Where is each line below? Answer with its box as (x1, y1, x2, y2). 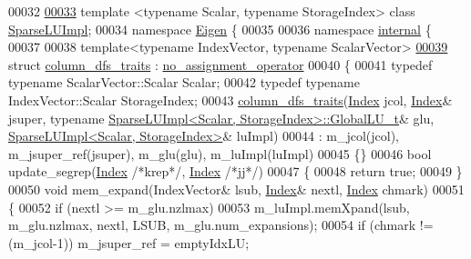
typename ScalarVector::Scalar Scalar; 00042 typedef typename (8, 73, 360, 92)
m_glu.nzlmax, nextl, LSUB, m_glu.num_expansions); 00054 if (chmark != (8, 215, 434, 234)
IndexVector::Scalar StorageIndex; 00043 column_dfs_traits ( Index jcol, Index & (8, 90, 453, 109)
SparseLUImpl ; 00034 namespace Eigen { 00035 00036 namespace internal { (8, 19, 432, 38)
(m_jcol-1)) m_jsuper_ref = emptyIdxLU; (8, 233, 250, 252)
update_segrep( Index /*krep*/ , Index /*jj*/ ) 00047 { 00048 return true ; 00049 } (8, 162, 463, 181)
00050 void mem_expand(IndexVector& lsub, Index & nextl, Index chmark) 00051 (8, 179, 465, 198)
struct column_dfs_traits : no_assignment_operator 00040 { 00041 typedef (8, 55, 433, 74)
